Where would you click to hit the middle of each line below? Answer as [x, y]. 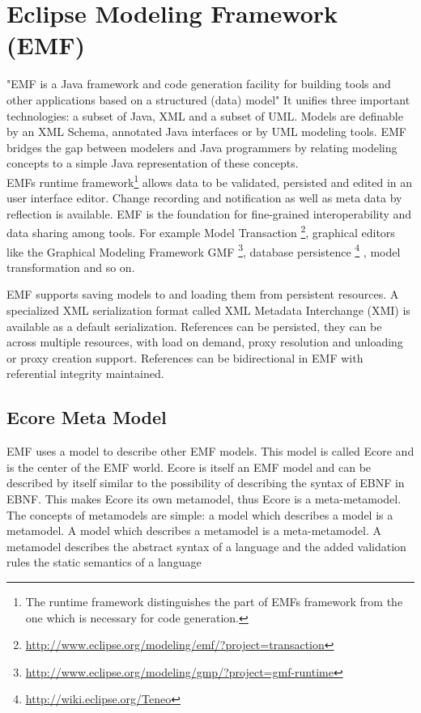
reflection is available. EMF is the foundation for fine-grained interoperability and [209, 213]
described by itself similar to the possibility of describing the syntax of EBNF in [206, 483]
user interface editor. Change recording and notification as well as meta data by [204, 198]
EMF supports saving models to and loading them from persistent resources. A [203, 294]
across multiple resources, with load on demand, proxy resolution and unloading [205, 342]
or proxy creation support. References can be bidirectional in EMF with [185, 357]
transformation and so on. [71, 267]
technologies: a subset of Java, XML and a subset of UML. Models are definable [205, 115]
